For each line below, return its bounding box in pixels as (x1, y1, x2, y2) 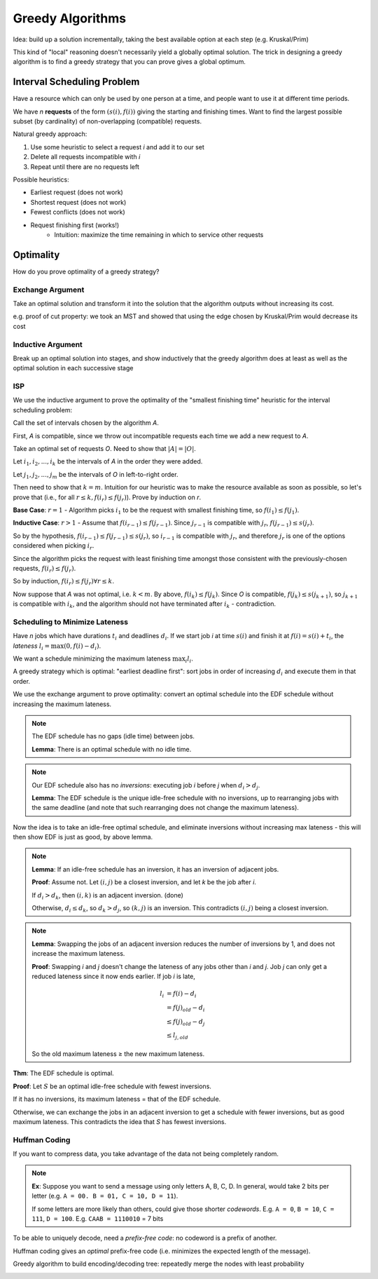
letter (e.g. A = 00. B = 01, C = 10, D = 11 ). (31, 1192, 178, 1200)
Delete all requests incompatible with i (30, 153, 141, 161)
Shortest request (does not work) (30, 198, 127, 206)
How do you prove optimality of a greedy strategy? (13, 267, 160, 276)
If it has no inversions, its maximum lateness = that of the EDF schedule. (13, 1095, 221, 1104)
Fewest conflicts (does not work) (30, 208, 125, 217)
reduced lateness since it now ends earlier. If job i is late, (31, 972, 196, 980)
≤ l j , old (166, 1031, 188, 1041)
